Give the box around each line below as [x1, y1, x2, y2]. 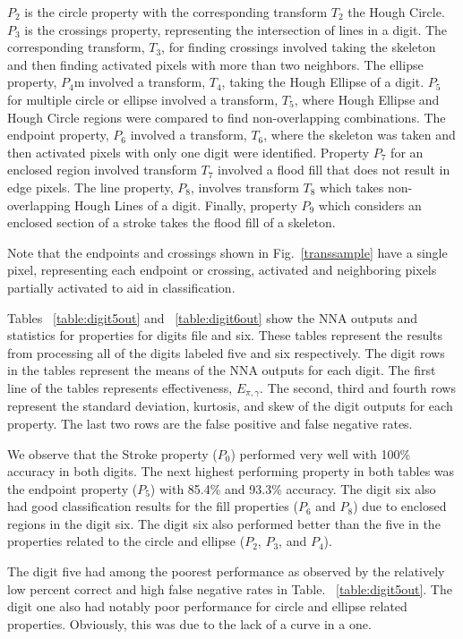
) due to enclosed [353, 497, 447, 515]
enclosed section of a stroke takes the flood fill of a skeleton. [7, 213, 336, 232]
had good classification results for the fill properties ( [7, 497, 298, 515]
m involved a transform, [73, 72, 206, 91]
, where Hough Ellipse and [294, 89, 440, 108]
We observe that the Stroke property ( [7, 444, 218, 463]
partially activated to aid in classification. [7, 277, 236, 296]
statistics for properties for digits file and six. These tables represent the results [7, 326, 443, 345]
